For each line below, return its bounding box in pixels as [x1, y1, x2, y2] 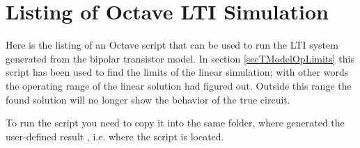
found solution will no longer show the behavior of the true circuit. [6, 92, 290, 106]
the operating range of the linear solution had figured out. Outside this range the [6, 78, 352, 92]
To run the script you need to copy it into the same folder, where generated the [6, 115, 345, 130]
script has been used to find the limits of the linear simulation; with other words [6, 65, 349, 79]
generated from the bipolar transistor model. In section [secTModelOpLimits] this [6, 51, 354, 65]
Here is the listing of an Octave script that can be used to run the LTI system [6, 38, 338, 52]
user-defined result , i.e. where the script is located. [6, 129, 224, 143]
